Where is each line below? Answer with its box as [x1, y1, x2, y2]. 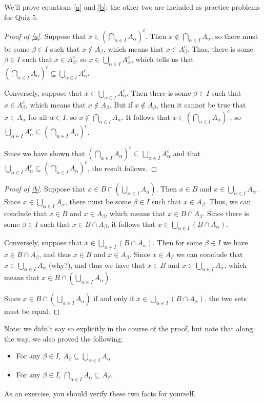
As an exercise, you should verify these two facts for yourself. [4, 388, 196, 398]
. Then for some [152, 237, 202, 248]
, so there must [211, 30, 258, 41]
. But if [109, 99, 133, 110]
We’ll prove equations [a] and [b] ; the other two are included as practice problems [4, 2, 260, 12]
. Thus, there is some [187, 43, 253, 54]
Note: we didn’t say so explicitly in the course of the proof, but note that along [4, 323, 253, 333]
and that [173, 147, 200, 158]
